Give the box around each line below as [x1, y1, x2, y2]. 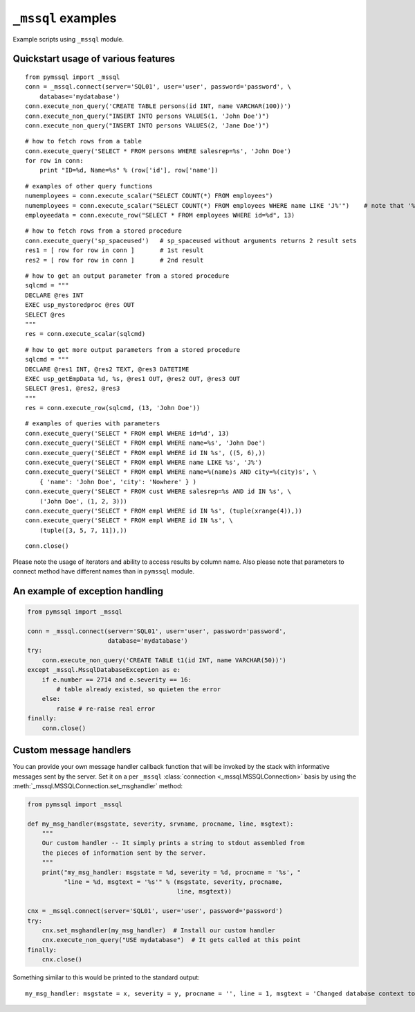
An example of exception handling [12, 585, 164, 597]
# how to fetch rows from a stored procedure [25, 227, 183, 235]
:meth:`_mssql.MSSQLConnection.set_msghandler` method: [12, 781, 183, 790]
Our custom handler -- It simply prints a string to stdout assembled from [41, 839, 305, 847]
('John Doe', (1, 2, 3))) [39, 497, 128, 505]
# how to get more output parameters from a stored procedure [25, 346, 241, 353]
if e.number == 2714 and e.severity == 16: [41, 675, 192, 684]
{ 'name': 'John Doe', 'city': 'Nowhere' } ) [39, 478, 197, 486]
